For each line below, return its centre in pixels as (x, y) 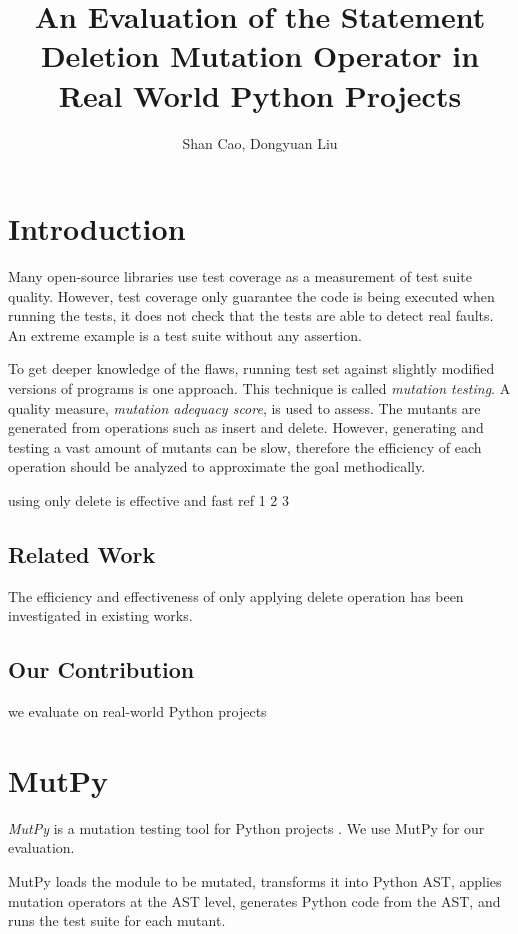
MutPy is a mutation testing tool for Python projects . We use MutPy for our (246, 827)
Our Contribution (101, 669)
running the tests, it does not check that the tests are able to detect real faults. (251, 315)
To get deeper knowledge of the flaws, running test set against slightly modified (251, 368)
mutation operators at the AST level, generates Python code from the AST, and (254, 900)
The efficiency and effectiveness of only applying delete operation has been (236, 595)
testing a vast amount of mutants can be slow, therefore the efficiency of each (245, 446)
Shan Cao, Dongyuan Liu (260, 142)
